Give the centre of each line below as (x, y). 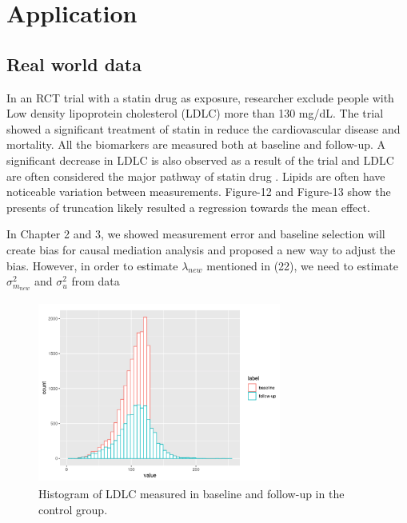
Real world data (74, 64)
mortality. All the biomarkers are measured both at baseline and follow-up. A (196, 144)
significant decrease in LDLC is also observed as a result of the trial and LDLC (200, 160)
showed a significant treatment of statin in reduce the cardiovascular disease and (203, 128)
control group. (73, 509)
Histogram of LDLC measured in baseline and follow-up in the (192, 494)
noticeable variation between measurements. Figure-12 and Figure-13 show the (199, 192)
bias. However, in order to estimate (92, 265)
